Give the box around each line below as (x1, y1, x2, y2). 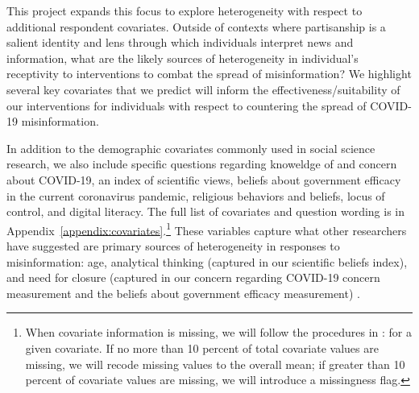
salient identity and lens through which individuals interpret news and (6, 34, 354, 51)
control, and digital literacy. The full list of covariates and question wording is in (6, 203, 405, 220)
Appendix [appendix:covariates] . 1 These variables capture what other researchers (6, 219, 407, 238)
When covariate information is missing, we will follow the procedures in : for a (25, 324, 413, 341)
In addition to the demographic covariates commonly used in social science (6, 139, 375, 156)
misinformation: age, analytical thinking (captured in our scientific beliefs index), (6, 253, 408, 270)
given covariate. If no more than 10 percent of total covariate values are (25, 339, 379, 356)
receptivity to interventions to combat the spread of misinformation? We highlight (6, 65, 412, 82)
